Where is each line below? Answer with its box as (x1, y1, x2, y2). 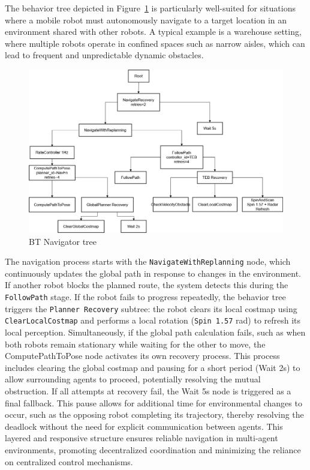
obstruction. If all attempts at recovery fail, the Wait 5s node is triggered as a (5, 384, 291, 397)
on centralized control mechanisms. (5, 455, 133, 468)
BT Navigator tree (29, 235, 97, 247)
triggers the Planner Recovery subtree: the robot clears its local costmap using (5, 302, 297, 315)
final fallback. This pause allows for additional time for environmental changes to (5, 396, 302, 409)
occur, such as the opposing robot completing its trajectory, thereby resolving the (5, 408, 304, 421)
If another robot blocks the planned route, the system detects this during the (5, 279, 288, 291)
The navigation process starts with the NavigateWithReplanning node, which (5, 255, 291, 268)
